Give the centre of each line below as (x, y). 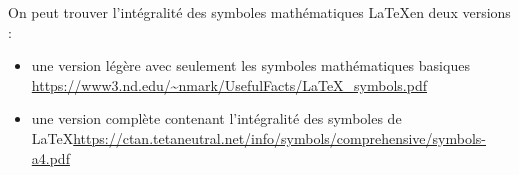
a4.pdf (50, 157)
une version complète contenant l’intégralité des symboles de (216, 118)
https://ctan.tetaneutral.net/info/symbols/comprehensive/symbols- (280, 137)
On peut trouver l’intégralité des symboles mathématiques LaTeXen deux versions (259, 12)
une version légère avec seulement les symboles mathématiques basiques (250, 65)
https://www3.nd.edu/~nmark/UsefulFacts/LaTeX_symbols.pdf (229, 84)
